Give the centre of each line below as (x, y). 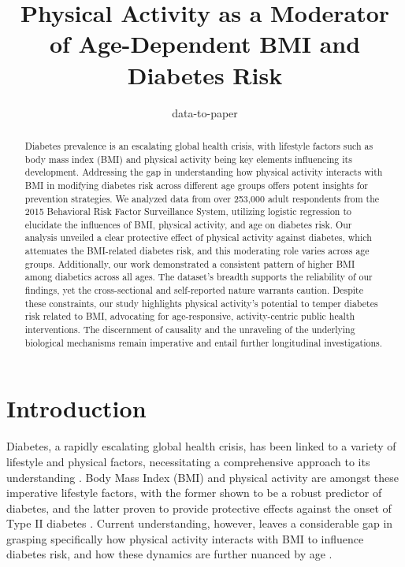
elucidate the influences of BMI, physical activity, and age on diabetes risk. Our (188, 224)
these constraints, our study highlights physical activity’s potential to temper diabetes (201, 303)
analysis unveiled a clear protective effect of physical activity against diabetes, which (198, 237)
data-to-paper (205, 112)
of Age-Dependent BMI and (205, 44)
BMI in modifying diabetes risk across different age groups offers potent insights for (197, 185)
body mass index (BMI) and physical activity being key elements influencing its (188, 159)
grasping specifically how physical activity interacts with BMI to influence (185, 538)
